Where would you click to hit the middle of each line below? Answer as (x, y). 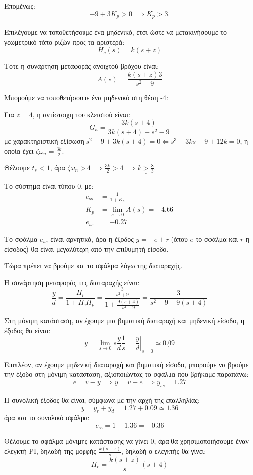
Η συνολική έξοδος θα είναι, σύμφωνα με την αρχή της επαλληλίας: (102, 400)
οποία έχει (19, 150)
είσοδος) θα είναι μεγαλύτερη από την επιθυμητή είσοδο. (86, 249)
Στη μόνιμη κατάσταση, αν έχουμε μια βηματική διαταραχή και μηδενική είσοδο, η (125, 321)
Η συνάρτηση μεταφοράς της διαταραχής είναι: (72, 282)
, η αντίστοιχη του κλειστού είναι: (81, 114)
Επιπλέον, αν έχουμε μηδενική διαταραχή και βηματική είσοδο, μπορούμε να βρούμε (126, 364)
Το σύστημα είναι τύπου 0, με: (49, 186)
